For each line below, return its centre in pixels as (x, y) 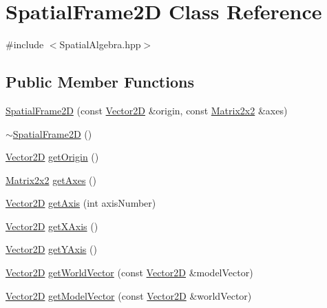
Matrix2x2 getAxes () (51, 179)
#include (25, 44)
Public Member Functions (100, 82)
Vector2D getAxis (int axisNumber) (81, 203)
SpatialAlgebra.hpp (100, 44)
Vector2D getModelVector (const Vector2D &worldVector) (129, 295)
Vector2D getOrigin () (52, 157)
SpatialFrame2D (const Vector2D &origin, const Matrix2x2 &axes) (147, 110)
